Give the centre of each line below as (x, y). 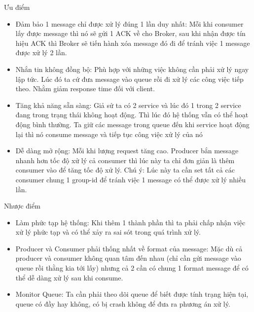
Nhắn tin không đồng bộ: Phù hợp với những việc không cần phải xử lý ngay (132, 69)
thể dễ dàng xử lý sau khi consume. (69, 277)
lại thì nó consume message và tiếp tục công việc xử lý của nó (109, 134)
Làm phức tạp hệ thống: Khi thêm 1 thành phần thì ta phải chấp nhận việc (130, 222)
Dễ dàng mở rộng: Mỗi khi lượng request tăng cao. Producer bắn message (127, 151)
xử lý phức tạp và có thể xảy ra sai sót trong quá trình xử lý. (108, 232)
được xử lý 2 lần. (41, 52)
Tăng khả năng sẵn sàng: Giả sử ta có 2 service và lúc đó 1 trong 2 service (128, 105)
